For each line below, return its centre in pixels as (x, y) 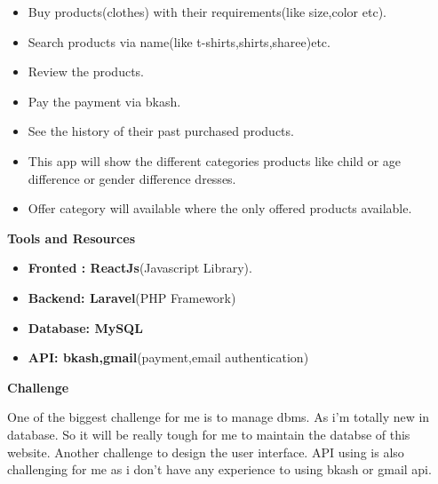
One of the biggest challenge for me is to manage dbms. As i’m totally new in (219, 417)
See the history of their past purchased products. (161, 131)
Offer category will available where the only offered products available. (220, 208)
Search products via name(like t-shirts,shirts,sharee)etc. (179, 41)
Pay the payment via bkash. (104, 101)
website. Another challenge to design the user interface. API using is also (206, 452)
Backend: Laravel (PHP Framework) (132, 297)
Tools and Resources (72, 238)
